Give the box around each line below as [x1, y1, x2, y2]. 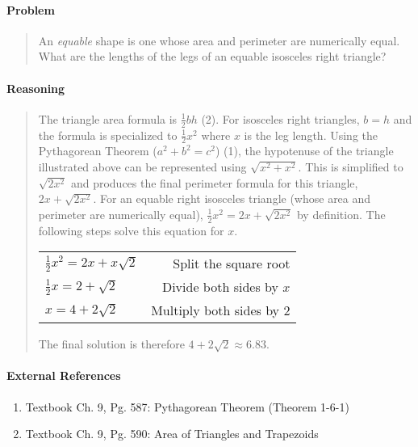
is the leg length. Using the [244, 126, 378, 143]
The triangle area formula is [38, 110, 178, 127]
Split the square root [173, 254, 291, 273]
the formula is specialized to [38, 126, 178, 143]
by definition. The [296, 205, 386, 222]
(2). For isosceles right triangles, [201, 110, 360, 127]
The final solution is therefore [38, 335, 185, 352]
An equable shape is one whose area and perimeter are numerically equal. [38, 32, 400, 48]
